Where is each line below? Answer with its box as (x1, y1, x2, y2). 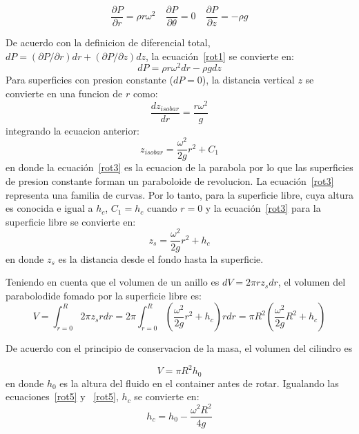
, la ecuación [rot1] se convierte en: (146, 48, 294, 63)
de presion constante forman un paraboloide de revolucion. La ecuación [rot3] (6, 173, 334, 188)
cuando (146, 201, 177, 215)
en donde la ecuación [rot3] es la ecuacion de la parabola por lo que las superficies (6, 160, 353, 175)
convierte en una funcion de (6, 86, 123, 100)
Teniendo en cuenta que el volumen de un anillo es (6, 275, 220, 289)
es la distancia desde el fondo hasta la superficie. (58, 251, 264, 266)
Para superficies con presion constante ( (6, 72, 173, 87)
